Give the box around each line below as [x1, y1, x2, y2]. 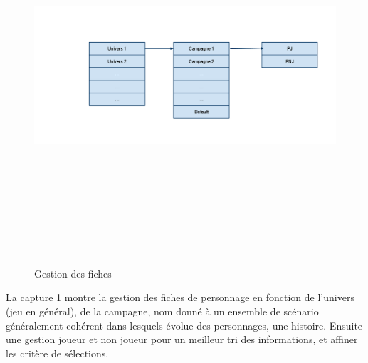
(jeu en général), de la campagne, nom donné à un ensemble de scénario [6, 303, 319, 318]
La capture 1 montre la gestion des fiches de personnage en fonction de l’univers [6, 290, 354, 305]
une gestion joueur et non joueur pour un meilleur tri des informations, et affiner [6, 332, 358, 347]
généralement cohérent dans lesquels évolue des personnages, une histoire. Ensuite [6, 317, 363, 332]
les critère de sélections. [6, 345, 109, 360]
